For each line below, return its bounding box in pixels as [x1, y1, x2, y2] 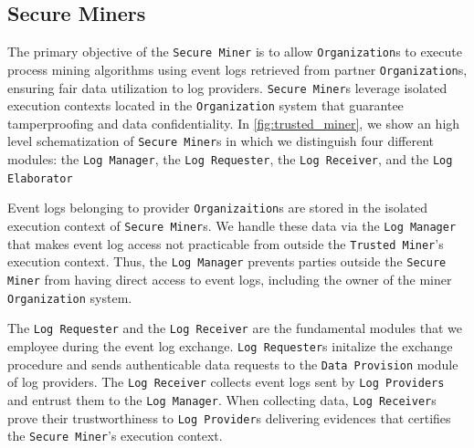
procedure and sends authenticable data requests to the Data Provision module [7, 354, 458, 373]
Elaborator [7, 172, 73, 185]
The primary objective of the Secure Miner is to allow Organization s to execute [7, 42, 462, 61]
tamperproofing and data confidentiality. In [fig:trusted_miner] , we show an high [7, 113, 460, 132]
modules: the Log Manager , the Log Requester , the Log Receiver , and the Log [7, 150, 453, 169]
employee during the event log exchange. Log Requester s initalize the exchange [7, 336, 453, 355]
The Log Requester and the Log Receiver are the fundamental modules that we [7, 318, 462, 338]
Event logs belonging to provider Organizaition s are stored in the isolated [7, 198, 428, 217]
